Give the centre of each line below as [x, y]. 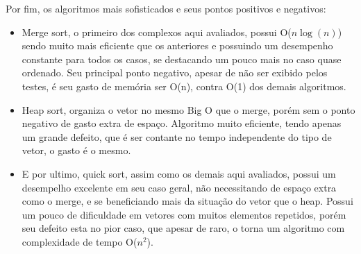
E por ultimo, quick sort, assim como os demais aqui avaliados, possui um [179, 173]
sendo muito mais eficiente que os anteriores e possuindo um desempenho [177, 45]
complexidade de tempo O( [79, 241]
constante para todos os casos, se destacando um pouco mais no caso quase [182, 59]
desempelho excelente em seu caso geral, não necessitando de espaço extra [179, 187]
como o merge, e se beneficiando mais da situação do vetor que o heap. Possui [187, 201]
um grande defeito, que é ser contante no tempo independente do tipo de [177, 136]
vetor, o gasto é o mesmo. [76, 150]
